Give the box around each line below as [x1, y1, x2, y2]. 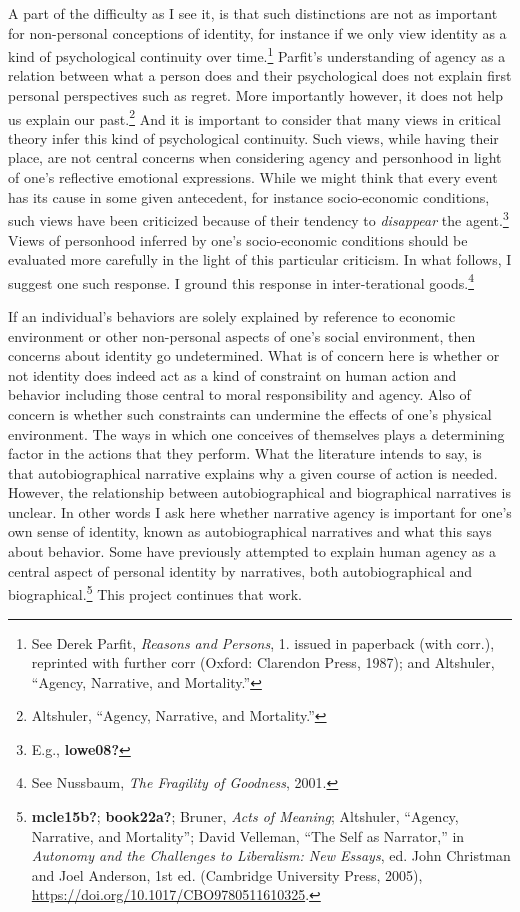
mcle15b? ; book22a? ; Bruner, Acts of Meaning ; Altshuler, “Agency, [31, 806, 459, 827]
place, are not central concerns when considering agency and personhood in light [8, 147, 502, 168]
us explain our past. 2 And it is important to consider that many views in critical [8, 105, 501, 129]
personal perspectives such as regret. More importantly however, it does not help [8, 85, 503, 106]
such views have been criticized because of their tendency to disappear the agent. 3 [8, 207, 509, 230]
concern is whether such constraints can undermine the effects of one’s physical [8, 403, 492, 424]
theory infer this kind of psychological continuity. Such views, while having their [8, 127, 499, 148]
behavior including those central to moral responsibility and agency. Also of [8, 384, 471, 405]
